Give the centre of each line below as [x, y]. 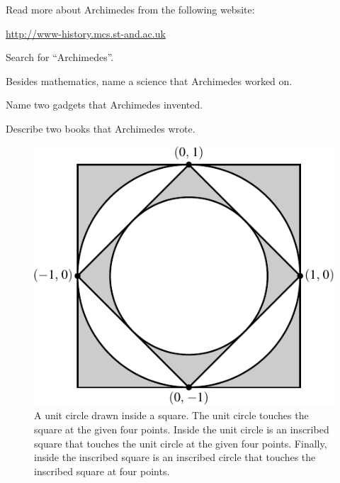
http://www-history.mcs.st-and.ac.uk [86, 33]
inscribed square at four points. [102, 471]
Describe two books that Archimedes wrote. [101, 128]
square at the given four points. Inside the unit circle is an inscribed [182, 429]
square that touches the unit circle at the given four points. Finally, [181, 443]
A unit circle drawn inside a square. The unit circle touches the [171, 415]
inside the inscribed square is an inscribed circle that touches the [175, 457]
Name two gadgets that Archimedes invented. [104, 105]
